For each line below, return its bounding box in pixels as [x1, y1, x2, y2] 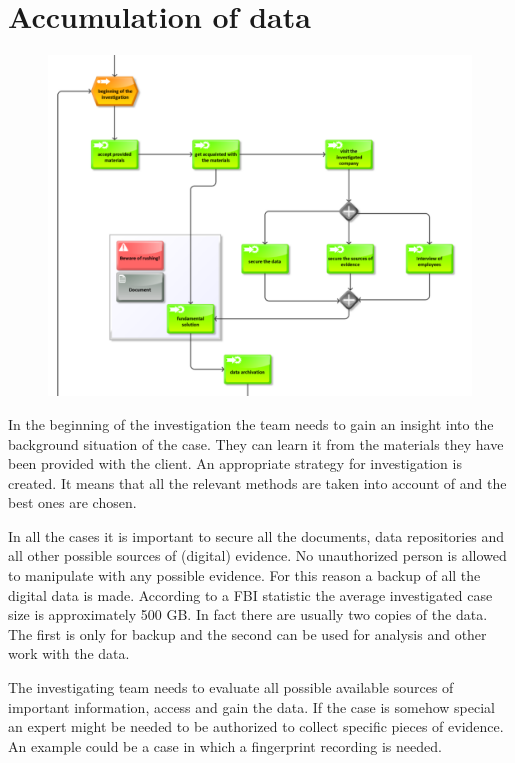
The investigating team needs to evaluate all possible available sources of [8, 677, 454, 698]
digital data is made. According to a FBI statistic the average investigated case [8, 584, 493, 605]
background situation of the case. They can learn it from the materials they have [8, 433, 504, 454]
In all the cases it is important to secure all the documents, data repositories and [8, 525, 505, 546]
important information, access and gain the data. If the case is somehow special [8, 696, 496, 717]
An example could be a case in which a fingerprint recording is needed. [8, 735, 442, 756]
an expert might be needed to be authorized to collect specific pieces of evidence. [8, 716, 504, 737]
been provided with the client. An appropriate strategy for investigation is [8, 453, 462, 474]
